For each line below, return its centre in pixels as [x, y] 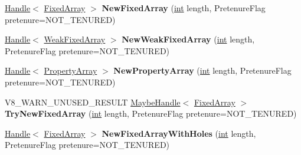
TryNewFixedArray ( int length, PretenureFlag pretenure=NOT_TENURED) [151, 113]
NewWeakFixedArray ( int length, [188, 39]
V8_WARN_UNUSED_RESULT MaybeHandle [93, 102]
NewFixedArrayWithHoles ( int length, [179, 133]
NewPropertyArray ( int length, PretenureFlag [202, 70]
